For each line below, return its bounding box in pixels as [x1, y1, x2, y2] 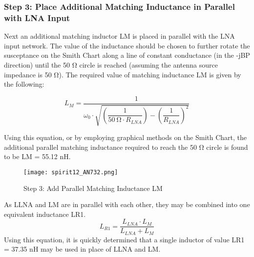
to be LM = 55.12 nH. [4, 151, 71, 162]
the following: [4, 79, 44, 89]
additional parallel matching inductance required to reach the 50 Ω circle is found [4, 141, 248, 152]
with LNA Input [4, 11, 70, 23]
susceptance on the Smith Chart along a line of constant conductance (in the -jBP [4, 50, 250, 60]
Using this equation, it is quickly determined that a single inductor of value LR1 [4, 234, 245, 244]
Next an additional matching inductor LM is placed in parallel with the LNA [4, 31, 235, 41]
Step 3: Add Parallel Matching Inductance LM [23, 183, 163, 193]
